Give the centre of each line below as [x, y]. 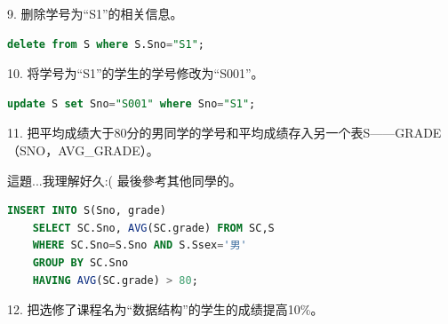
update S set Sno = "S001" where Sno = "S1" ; [132, 103]
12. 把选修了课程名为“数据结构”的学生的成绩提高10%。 [165, 309]
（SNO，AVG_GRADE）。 [83, 150]
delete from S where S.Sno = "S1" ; [106, 44]
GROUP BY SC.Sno [80, 262]
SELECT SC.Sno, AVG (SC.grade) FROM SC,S [153, 228]
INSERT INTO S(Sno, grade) [87, 211]
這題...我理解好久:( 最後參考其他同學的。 [124, 180]
